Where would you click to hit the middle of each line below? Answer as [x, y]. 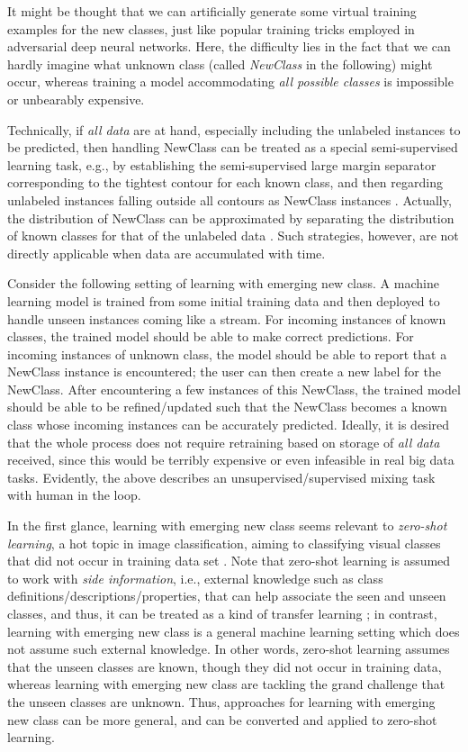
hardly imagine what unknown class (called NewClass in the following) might [220, 63]
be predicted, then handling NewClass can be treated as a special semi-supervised [233, 147]
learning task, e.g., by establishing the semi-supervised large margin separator [222, 164]
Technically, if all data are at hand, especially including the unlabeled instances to [234, 129]
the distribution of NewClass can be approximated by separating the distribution [231, 217]
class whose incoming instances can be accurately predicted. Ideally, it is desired [229, 425]
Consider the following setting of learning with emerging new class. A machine [223, 283]
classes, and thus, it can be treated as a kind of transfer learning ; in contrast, [222, 613]
